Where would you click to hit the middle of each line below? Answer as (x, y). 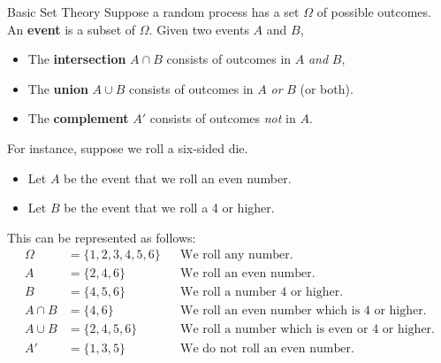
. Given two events (199, 29)
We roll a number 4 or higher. (262, 293)
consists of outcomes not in (223, 118)
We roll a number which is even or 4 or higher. (308, 330)
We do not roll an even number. (267, 348)
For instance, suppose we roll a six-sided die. (128, 147)
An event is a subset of (72, 29)
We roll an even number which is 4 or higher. (304, 311)
